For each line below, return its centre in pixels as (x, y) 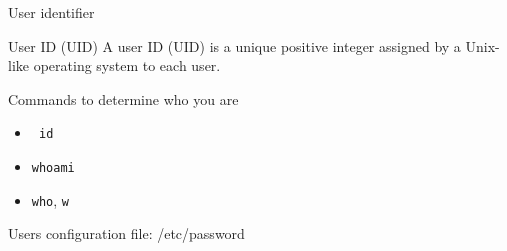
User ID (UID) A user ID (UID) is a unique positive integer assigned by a (234, 45)
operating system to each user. (127, 65)
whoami (53, 168)
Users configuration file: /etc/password (126, 233)
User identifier (51, 12)
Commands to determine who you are (123, 98)
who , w (50, 199)
